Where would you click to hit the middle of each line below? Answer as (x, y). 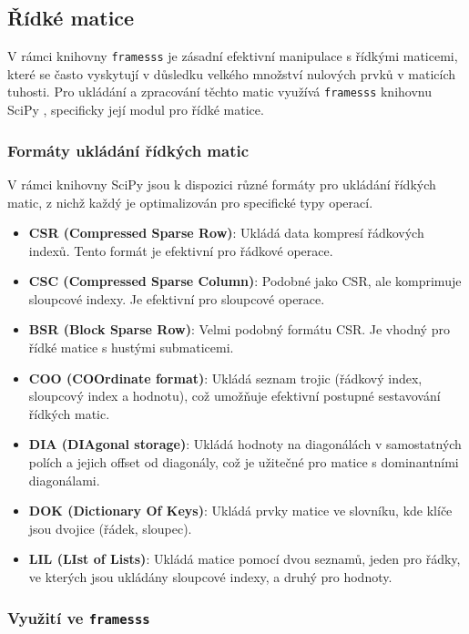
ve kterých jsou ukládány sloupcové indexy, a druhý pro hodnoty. (210, 577)
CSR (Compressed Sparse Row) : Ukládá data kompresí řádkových (226, 233)
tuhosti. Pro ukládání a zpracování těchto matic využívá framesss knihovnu (220, 92)
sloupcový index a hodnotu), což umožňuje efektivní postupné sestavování (234, 396)
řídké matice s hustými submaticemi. (131, 348)
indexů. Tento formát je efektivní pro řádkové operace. (181, 250)
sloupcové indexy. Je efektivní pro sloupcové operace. (177, 298)
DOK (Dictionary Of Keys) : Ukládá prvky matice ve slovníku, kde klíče (240, 511)
